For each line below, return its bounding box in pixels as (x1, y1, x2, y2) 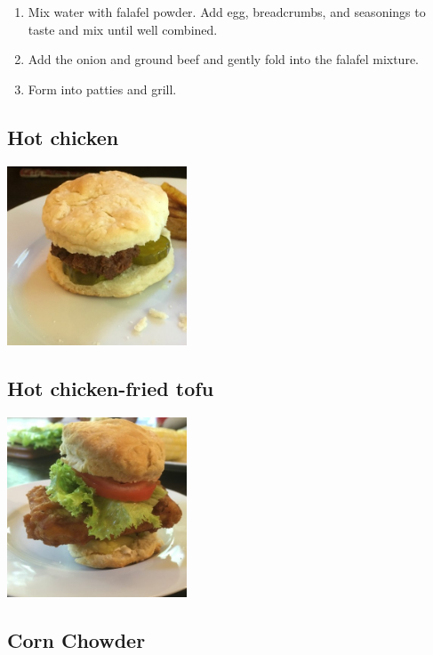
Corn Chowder (7, 626, 146, 653)
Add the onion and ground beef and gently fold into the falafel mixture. (28, 50, 420, 69)
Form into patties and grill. (28, 79, 177, 98)
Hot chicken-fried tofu (7, 375, 214, 402)
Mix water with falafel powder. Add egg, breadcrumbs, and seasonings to (28, 3, 426, 20)
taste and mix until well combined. (28, 20, 218, 38)
